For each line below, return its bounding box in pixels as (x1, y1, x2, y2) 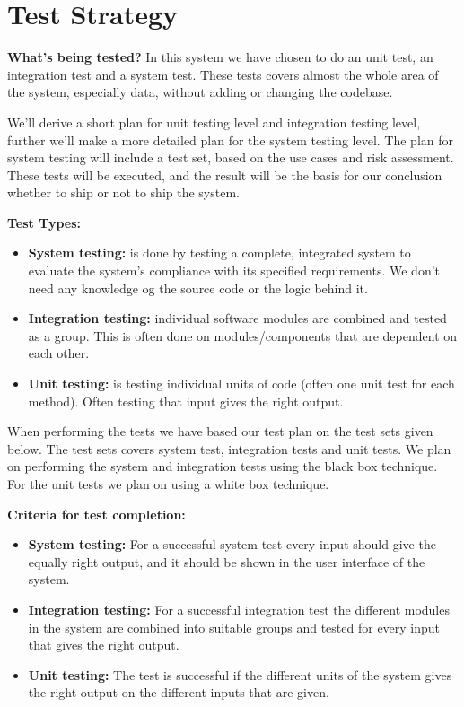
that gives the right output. (28, 635, 179, 654)
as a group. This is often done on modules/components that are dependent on (28, 326, 458, 345)
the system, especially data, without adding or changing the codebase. (7, 83, 393, 101)
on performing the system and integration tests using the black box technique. (7, 457, 438, 476)
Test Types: (7, 213, 82, 231)
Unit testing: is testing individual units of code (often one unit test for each (28, 374, 455, 393)
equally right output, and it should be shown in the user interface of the (28, 552, 425, 571)
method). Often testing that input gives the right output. (28, 391, 344, 410)
